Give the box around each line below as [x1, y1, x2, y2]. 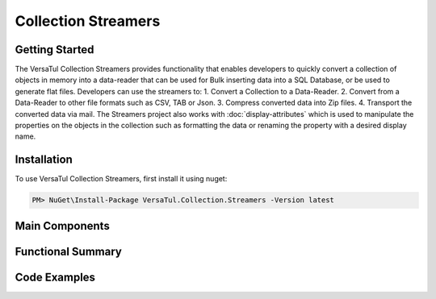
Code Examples [15, 270, 96, 284]
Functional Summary [15, 244, 123, 258]
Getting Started [15, 43, 94, 56]
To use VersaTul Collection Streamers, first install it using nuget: [15, 174, 228, 184]
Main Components [15, 218, 111, 233]
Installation [15, 153, 73, 167]
